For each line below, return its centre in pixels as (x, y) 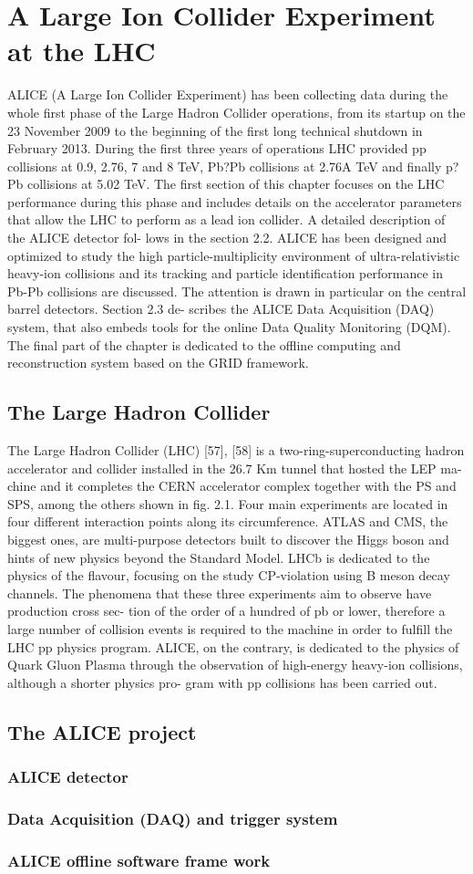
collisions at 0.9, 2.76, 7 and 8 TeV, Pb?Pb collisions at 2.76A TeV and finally (225, 166)
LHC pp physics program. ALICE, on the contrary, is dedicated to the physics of (233, 646)
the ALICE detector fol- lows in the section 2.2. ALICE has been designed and (227, 238)
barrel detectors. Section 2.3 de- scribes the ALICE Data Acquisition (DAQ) (221, 309)
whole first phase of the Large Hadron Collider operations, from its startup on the (236, 112)
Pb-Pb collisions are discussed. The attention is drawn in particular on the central (237, 291)
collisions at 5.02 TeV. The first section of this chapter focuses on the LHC (236, 184)
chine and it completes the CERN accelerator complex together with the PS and (232, 486)
